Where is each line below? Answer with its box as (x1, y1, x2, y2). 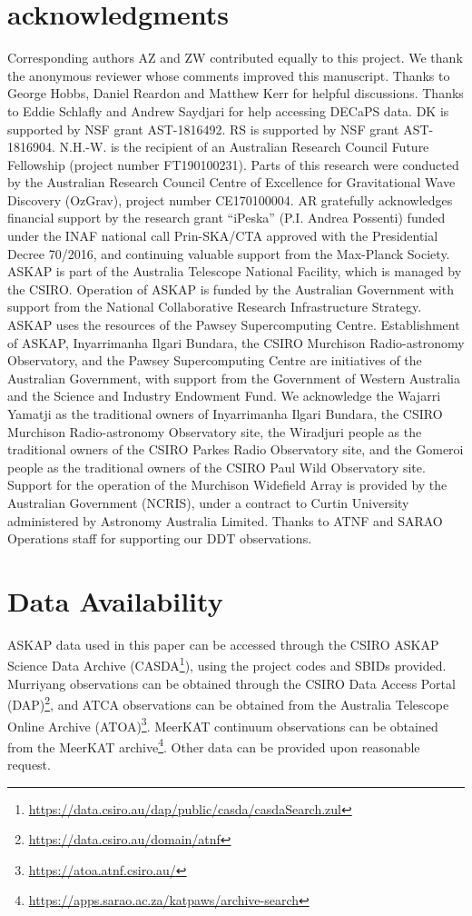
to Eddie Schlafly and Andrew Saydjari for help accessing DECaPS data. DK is (7, 101, 449, 120)
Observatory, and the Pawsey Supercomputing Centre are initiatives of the (7, 351, 422, 370)
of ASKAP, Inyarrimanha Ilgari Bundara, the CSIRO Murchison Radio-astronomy (7, 333, 465, 352)
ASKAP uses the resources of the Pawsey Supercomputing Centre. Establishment (7, 315, 460, 334)
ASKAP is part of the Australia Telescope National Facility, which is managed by (7, 262, 462, 281)
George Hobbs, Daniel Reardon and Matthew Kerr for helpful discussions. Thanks (7, 84, 464, 103)
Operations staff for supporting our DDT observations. (7, 529, 312, 548)
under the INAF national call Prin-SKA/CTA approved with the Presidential (7, 226, 438, 245)
